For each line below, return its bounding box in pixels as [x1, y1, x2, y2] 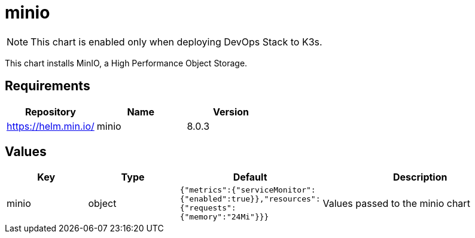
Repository [25, 105, 76, 118]
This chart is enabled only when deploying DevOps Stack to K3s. [31, 35, 322, 48]
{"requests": [179, 203, 236, 213]
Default [233, 171, 267, 184]
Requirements [5, 78, 90, 94]
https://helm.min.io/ [7, 120, 95, 132]
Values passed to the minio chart [322, 197, 470, 210]
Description [393, 171, 447, 184]
